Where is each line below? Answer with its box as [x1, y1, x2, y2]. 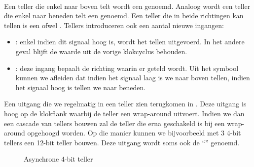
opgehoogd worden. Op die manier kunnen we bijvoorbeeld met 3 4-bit [27, 128, 241, 138]
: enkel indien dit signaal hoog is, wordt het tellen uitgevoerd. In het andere [15, 36, 245, 47]
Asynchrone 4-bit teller [24, 154, 93, 164]
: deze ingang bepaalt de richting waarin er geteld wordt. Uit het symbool [15, 63, 239, 73]
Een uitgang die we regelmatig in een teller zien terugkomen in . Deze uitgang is [4, 99, 247, 109]
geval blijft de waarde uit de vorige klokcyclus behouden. [15, 46, 187, 56]
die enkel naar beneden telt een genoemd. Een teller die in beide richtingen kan [4, 10, 244, 21]
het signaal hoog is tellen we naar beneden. [15, 82, 146, 92]
